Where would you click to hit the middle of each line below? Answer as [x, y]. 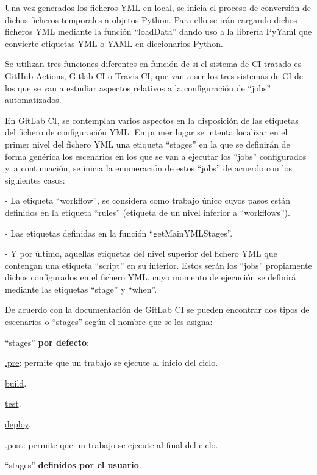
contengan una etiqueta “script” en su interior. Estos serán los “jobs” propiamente [158, 265]
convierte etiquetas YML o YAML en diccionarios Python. [114, 43]
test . [13, 403]
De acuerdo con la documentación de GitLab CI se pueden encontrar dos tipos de [157, 309]
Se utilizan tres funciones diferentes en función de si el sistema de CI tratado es [153, 64]
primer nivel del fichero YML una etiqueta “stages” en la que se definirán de [148, 144]
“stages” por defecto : [47, 342]
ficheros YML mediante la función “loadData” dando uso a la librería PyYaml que [158, 31]
